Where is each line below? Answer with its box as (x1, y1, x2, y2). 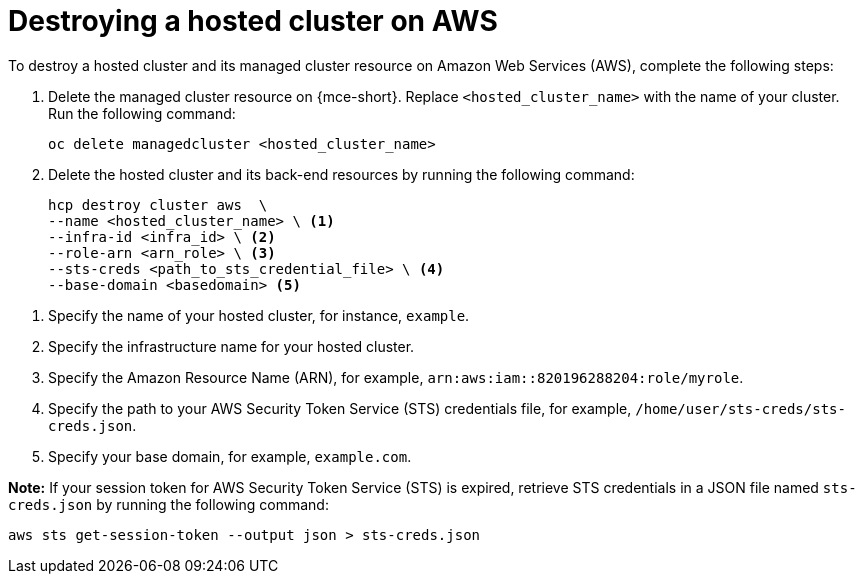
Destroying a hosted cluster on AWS (8, 4, 498, 38)
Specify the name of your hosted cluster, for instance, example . (48, 306, 470, 324)
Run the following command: (48, 104, 236, 122)
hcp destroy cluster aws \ (48, 196, 268, 213)
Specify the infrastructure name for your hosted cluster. (48, 337, 415, 355)
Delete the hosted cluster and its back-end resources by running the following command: (48, 165, 635, 183)
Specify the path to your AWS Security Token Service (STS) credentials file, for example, (48, 399, 632, 417)
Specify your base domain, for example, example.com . (48, 447, 412, 465)
